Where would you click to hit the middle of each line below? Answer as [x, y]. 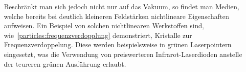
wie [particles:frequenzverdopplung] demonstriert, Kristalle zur [98, 35]
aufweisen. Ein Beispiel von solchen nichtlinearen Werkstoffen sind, [104, 26]
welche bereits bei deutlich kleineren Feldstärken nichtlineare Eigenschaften [117, 16]
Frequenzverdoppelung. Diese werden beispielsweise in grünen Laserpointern [118, 45]
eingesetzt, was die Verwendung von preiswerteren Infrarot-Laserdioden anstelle [123, 54]
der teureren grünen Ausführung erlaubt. [65, 63]
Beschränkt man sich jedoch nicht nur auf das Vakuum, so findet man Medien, [122, 6]
